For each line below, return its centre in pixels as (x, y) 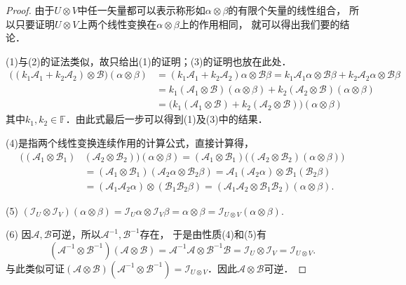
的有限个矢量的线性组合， (287, 10)
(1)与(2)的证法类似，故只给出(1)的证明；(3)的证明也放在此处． (149, 61)
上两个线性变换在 (117, 24)
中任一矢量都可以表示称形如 (141, 10)
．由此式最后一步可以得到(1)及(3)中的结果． (167, 119)
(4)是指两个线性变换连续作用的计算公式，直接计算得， (130, 143)
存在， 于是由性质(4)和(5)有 (203, 234)
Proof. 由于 (30, 10)
